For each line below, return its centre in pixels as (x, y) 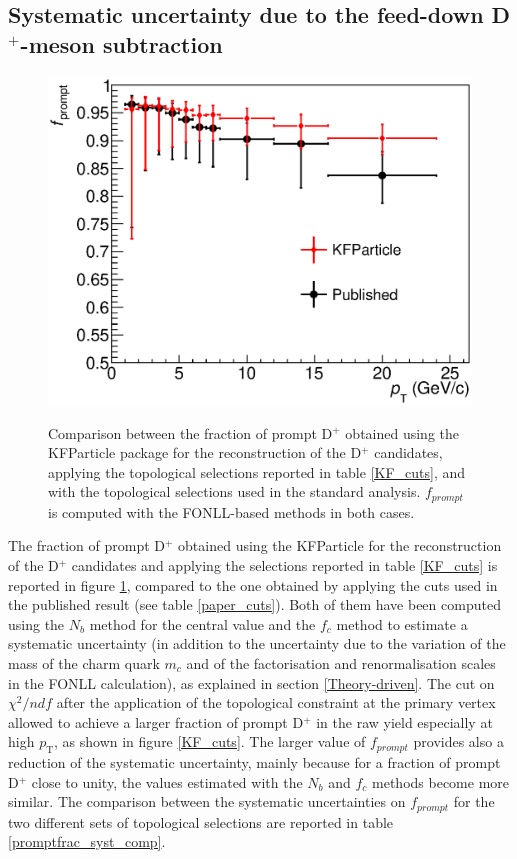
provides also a (458, 741)
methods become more (440, 781)
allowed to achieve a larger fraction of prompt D (156, 721)
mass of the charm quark (84, 662)
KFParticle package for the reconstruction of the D (205, 452)
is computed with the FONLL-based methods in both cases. (231, 511)
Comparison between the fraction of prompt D (190, 432)
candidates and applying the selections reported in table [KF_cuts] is (284, 564)
